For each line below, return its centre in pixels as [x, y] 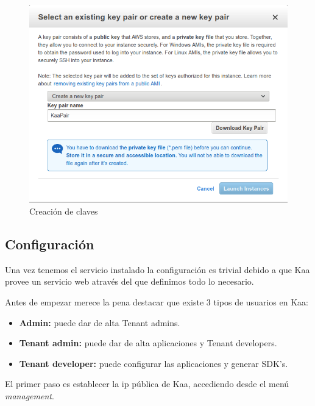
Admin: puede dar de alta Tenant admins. [100, 322]
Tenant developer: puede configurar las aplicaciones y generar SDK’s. [154, 363]
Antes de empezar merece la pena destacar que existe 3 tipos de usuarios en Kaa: [157, 301]
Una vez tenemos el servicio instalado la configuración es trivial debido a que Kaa [157, 269]
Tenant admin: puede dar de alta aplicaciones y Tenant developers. [148, 343]
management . [30, 395]
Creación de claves [64, 211]
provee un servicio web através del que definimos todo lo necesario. [129, 281]
